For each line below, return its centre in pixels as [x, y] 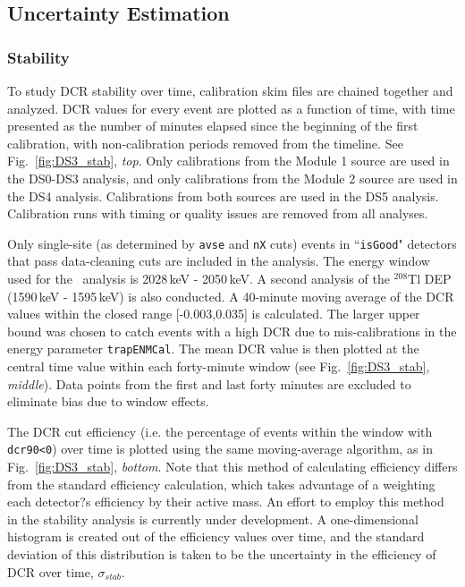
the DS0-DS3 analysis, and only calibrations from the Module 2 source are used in [232, 178]
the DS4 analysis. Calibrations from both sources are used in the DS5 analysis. [223, 196]
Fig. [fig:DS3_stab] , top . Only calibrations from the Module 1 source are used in [228, 161]
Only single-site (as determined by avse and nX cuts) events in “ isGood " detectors [232, 243]
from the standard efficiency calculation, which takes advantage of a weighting [221, 484]
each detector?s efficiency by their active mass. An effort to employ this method [226, 502]
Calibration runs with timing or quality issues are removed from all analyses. [218, 213]
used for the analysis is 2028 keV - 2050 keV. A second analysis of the [199, 278]
